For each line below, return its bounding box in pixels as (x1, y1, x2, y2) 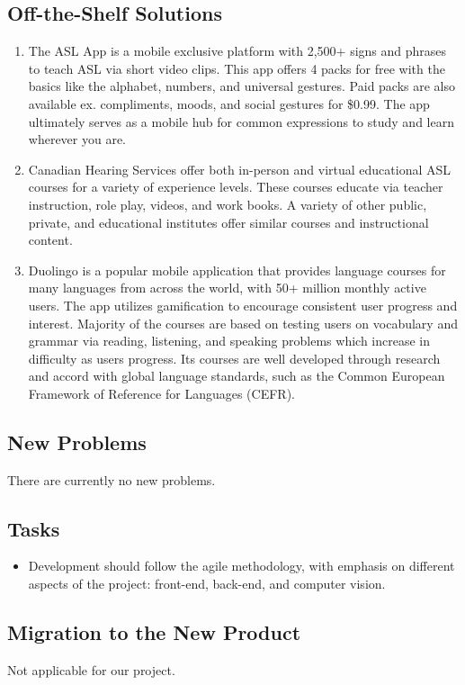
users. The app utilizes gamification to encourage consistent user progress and (28, 295, 458, 314)
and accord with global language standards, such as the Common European (28, 366, 445, 385)
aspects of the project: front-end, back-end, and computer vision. (28, 574, 386, 593)
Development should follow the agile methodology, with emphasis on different (28, 556, 455, 575)
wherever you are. (28, 130, 127, 149)
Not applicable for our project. (7, 660, 175, 679)
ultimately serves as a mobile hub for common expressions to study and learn (28, 112, 454, 131)
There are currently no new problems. (7, 470, 216, 489)
